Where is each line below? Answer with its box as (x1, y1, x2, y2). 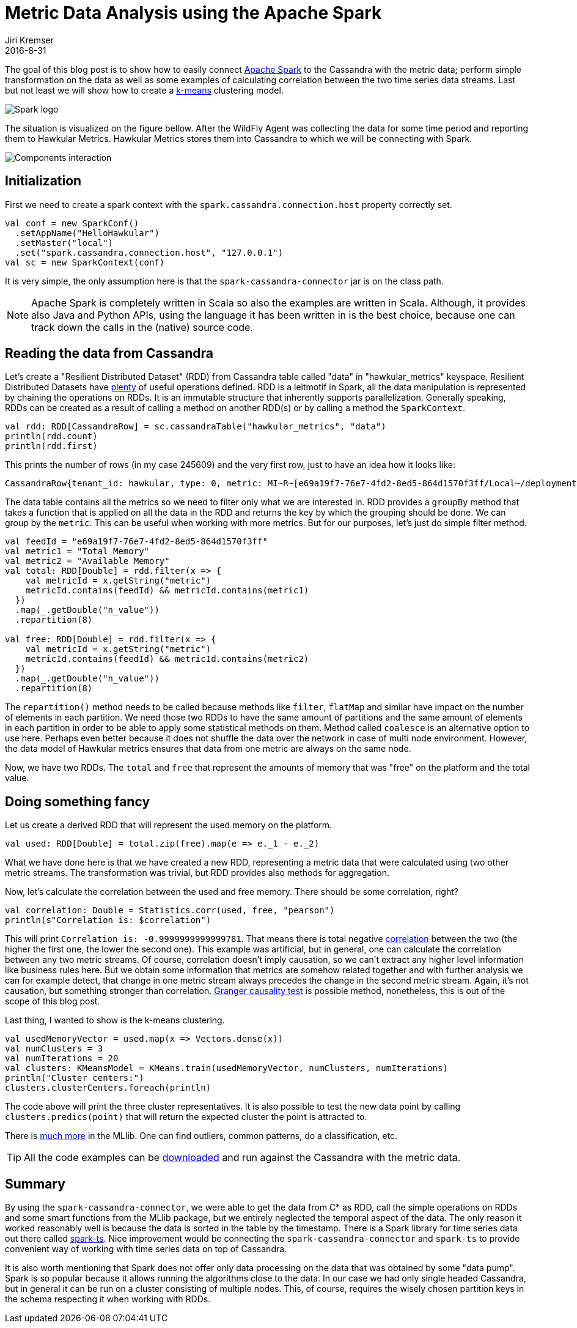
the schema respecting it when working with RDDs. (5, 1294, 211, 1305)
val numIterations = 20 (5, 1053, 119, 1064)
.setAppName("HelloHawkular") (15, 228, 160, 238)
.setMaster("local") (15, 237, 114, 248)
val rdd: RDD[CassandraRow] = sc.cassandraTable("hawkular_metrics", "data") (5, 421, 386, 432)
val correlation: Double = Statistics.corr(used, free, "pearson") (5, 905, 335, 916)
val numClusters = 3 (5, 1044, 103, 1054)
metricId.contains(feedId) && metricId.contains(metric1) (25, 585, 309, 596)
